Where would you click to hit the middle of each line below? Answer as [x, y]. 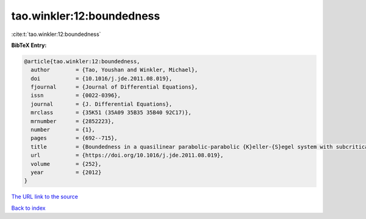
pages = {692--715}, [74, 138]
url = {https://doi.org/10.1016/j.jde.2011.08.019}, [127, 155]
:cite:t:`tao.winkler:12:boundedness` [56, 34]
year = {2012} [66, 172]
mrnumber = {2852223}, [73, 121]
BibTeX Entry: [29, 45]
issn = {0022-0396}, [76, 95]
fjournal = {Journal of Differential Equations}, [114, 87]
